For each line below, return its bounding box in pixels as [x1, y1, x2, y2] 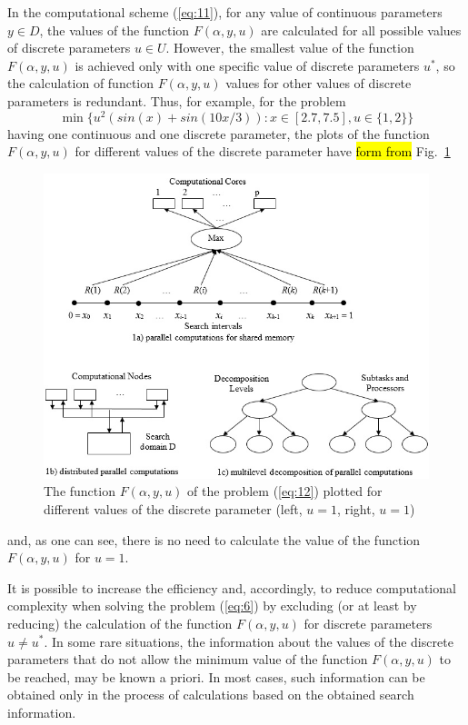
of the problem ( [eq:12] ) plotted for [187, 482, 383, 501]
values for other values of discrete [225, 74, 412, 93]
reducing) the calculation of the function [7, 613, 233, 632]
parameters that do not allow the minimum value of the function [7, 650, 368, 669]
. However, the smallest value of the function [165, 38, 414, 57]
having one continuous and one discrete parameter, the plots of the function [7, 124, 430, 143]
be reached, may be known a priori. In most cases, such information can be [7, 667, 425, 686]
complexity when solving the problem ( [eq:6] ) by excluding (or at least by [7, 596, 417, 615]
